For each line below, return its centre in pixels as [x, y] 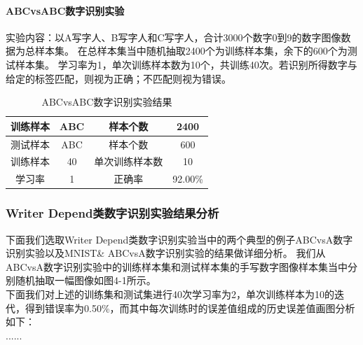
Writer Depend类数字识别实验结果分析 [112, 213]
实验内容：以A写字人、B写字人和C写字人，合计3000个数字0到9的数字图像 [173, 37]
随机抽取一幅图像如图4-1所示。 [85, 280]
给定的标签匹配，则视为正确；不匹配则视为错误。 [118, 78]
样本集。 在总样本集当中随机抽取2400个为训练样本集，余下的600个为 [191, 51]
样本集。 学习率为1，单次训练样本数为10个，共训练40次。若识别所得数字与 [186, 64]
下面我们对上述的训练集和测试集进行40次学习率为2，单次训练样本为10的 [170, 294]
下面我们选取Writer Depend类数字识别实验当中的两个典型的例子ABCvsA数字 [179, 239]
